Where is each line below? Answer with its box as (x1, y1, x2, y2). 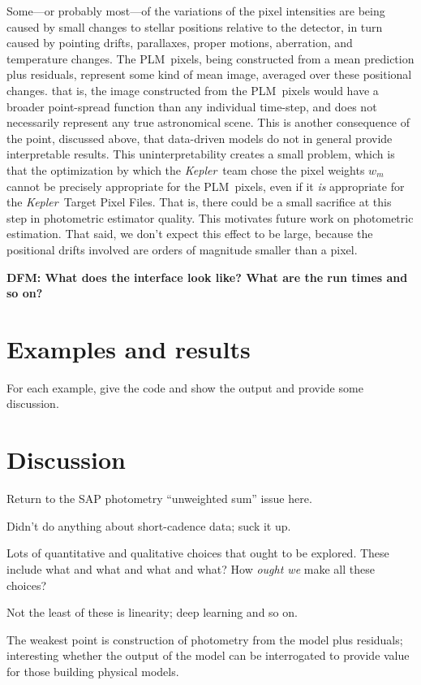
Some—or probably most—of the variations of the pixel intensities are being (6, 2, 385, 19)
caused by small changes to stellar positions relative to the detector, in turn (6, 18, 383, 35)
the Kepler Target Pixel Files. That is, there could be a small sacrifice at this (6, 193, 392, 210)
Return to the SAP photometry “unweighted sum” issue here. (6, 490, 312, 507)
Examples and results (6, 332, 251, 365)
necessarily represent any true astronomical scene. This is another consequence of (6, 114, 410, 131)
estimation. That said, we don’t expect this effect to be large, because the (6, 225, 373, 242)
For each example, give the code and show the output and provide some (6, 379, 363, 396)
